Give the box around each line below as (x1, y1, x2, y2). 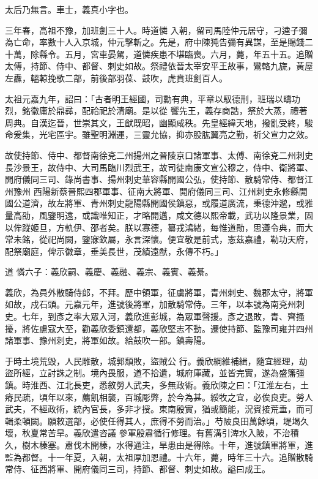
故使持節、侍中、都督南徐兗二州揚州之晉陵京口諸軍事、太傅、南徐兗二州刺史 (5, 148, 313, 161)
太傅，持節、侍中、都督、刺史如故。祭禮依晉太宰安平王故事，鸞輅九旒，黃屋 (5, 59, 313, 72)
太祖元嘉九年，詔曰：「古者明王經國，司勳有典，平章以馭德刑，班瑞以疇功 (5, 92, 300, 105)
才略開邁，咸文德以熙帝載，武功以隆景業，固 (133, 208, 313, 221)
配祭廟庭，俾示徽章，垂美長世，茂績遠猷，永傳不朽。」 (5, 244, 223, 257)
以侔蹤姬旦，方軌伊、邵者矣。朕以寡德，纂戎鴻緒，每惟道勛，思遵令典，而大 (5, 221, 313, 233)
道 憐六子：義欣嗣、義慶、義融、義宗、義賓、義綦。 (5, 265, 213, 278)
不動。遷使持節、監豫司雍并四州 (184, 322, 313, 334)
